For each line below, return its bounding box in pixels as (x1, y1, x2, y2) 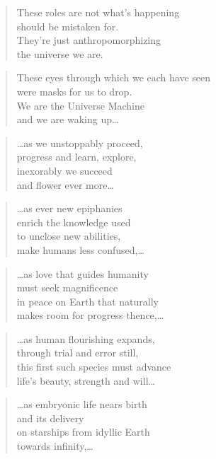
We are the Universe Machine (16, 98, 144, 112)
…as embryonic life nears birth (16, 397, 147, 412)
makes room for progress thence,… (16, 308, 164, 323)
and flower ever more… (16, 177, 114, 192)
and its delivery (16, 410, 84, 425)
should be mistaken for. (16, 18, 119, 33)
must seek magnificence (16, 280, 118, 295)
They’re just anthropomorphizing (16, 33, 161, 47)
